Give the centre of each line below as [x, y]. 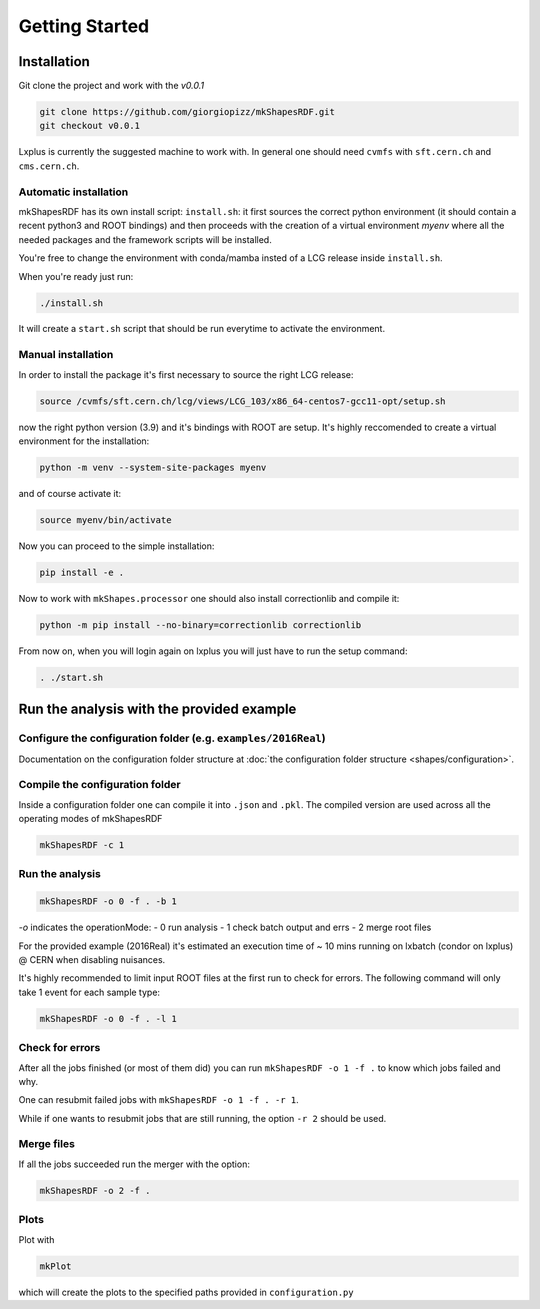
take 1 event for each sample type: [89, 992]
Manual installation [66, 355]
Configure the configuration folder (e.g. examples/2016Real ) [172, 738]
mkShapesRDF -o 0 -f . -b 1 [108, 901]
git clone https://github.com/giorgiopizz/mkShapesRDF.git [187, 112]
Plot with [36, 1239]
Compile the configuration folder [99, 785]
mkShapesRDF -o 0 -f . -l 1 [108, 1018]
